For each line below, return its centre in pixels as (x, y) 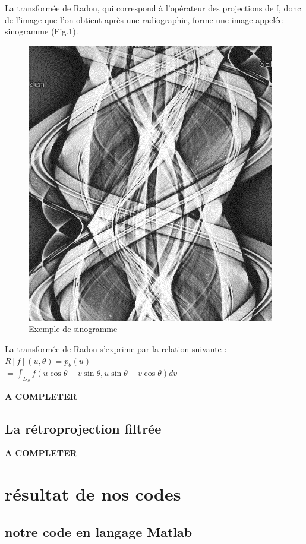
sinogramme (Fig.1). (42, 31)
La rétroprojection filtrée (83, 428)
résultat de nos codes (93, 494)
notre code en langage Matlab (99, 531)
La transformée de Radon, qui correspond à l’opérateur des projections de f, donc (153, 8)
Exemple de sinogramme (73, 329)
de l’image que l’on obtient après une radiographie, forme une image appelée (144, 19)
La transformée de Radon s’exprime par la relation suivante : (116, 348)
